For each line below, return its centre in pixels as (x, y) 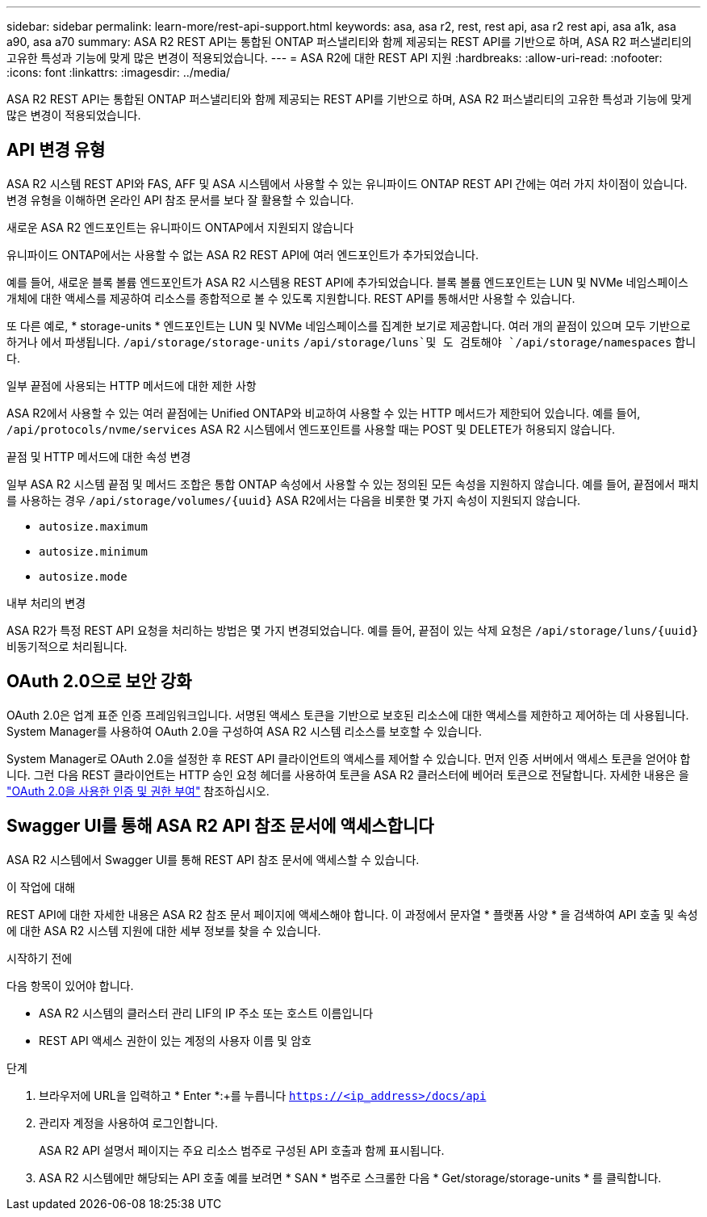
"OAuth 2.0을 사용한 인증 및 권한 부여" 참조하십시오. (138, 791)
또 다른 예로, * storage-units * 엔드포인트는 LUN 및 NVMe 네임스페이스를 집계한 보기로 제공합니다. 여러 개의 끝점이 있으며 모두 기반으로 (349, 325)
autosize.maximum (93, 526)
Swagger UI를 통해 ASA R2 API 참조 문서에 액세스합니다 (220, 826)
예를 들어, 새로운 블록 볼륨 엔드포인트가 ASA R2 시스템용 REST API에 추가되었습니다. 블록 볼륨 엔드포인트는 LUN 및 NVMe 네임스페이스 (347, 282)
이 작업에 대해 (41, 887)
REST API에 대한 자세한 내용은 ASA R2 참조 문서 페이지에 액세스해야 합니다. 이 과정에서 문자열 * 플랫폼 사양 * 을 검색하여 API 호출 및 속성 (352, 914)
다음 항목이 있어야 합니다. (70, 985)
